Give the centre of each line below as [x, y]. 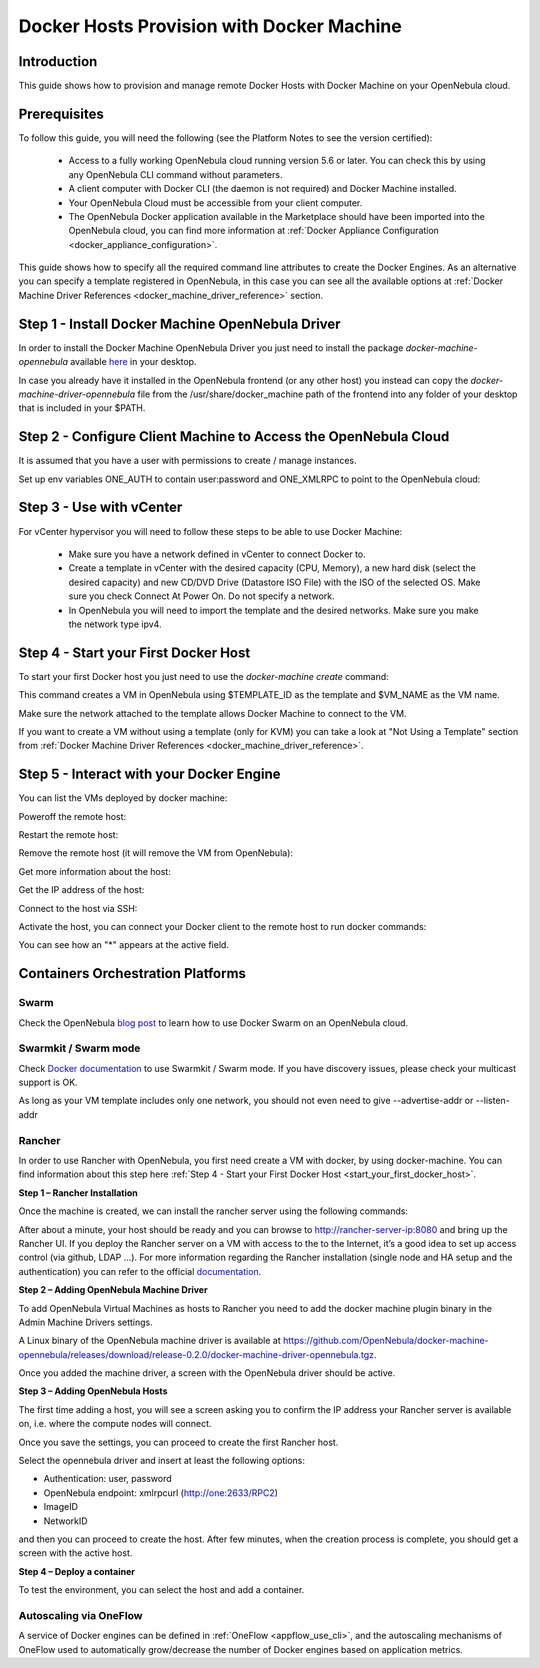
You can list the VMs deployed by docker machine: [123, 798]
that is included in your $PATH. [82, 408]
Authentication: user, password [107, 1479]
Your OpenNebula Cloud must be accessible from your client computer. [215, 202]
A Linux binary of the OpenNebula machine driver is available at [150, 1341]
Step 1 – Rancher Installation [78, 1192]
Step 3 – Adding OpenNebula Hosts [93, 1391]
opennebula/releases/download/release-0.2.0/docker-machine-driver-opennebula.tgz [196, 1354]
